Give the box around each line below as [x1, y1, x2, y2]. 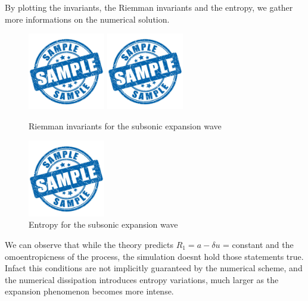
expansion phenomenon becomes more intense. [5, 285, 174, 297]
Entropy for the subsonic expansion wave [29, 218, 178, 231]
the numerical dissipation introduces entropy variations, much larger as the [5, 273, 279, 286]
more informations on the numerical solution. [5, 13, 170, 25]
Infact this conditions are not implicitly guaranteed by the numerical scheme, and [5, 262, 303, 274]
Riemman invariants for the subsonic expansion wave [29, 119, 222, 132]
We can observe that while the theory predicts [5, 238, 173, 250]
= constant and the [223, 238, 294, 250]
